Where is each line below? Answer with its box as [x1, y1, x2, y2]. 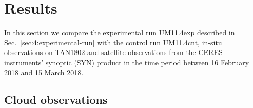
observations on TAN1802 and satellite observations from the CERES [4, 47, 223, 58]
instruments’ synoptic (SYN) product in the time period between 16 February [4, 57, 249, 67]
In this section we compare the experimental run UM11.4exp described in [4, 27, 235, 38]
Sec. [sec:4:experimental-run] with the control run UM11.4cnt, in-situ [4, 37, 222, 47]
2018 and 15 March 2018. [4, 67, 84, 77]
